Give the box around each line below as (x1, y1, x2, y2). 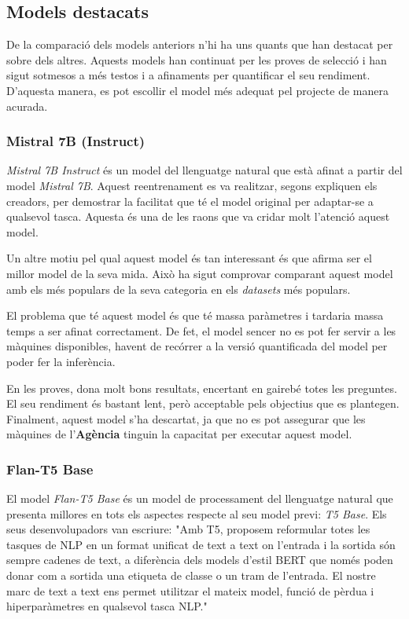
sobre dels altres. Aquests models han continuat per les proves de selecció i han (6, 51, 387, 68)
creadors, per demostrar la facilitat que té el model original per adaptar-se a (6, 192, 374, 209)
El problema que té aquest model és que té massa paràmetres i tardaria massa (6, 307, 384, 324)
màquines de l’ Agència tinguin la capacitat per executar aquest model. (6, 426, 352, 442)
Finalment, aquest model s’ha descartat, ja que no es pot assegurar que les (6, 410, 366, 427)
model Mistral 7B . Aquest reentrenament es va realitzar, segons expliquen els (6, 177, 378, 193)
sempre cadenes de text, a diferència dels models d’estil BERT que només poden (6, 551, 393, 568)
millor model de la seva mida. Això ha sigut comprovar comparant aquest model (6, 265, 393, 281)
